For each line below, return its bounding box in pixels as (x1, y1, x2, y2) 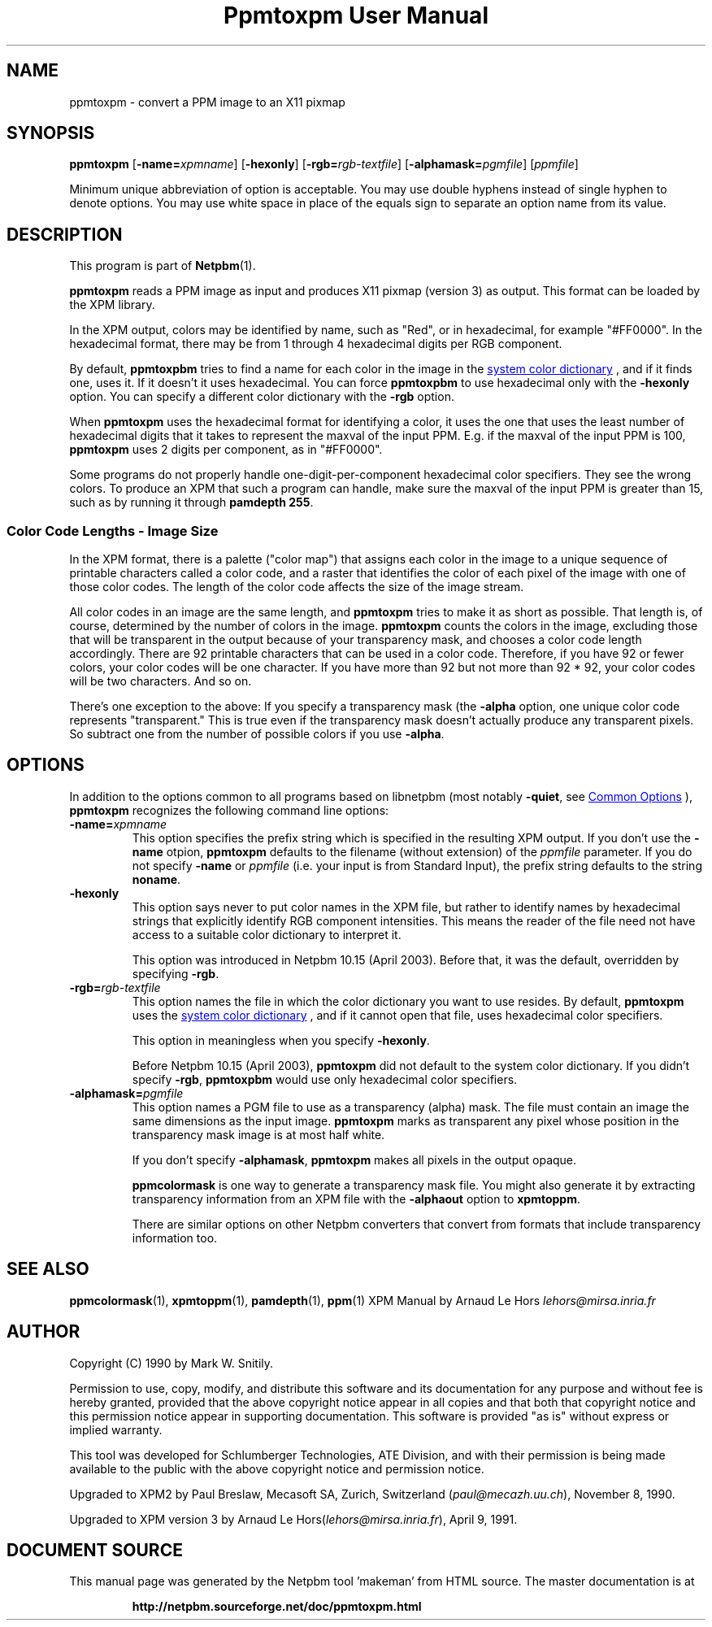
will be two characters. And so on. (69, 674, 252, 689)
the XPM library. (69, 298, 155, 312)
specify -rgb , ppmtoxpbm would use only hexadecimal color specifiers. (132, 1072, 518, 1086)
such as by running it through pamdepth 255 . (69, 495, 314, 510)
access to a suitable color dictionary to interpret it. (132, 927, 402, 942)
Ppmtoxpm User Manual (224, 2, 488, 29)
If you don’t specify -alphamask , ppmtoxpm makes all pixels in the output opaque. (132, 1152, 577, 1167)
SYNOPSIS (7, 123, 95, 144)
